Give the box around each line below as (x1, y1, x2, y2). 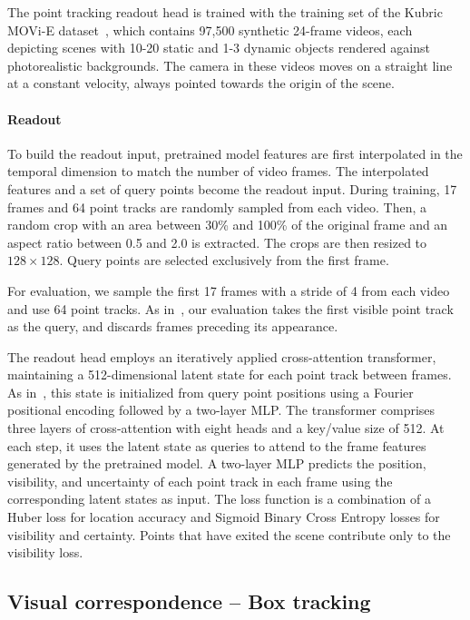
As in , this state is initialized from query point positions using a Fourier (7, 382, 414, 401)
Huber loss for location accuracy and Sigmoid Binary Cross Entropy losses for (7, 507, 440, 527)
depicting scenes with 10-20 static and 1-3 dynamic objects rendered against (7, 38, 430, 57)
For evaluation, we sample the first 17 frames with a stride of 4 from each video (7, 280, 450, 300)
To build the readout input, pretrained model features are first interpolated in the (7, 143, 463, 162)
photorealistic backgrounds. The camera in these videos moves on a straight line (7, 55, 453, 74)
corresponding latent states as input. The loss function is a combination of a (7, 489, 431, 508)
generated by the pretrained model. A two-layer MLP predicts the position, (7, 454, 426, 473)
